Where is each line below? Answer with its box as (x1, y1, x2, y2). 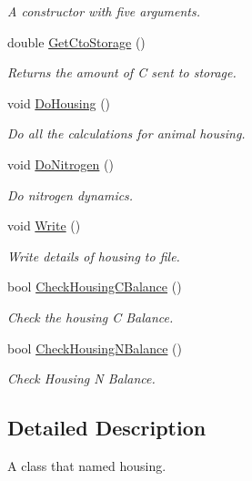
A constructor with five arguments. (7, 2, 201, 20)
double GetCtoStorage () (7, 32, 146, 51)
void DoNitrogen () (7, 154, 114, 173)
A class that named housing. (7, 455, 166, 475)
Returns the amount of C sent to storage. (7, 63, 237, 82)
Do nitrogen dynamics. (7, 185, 134, 204)
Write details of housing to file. (7, 246, 180, 265)
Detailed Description (7, 414, 207, 442)
